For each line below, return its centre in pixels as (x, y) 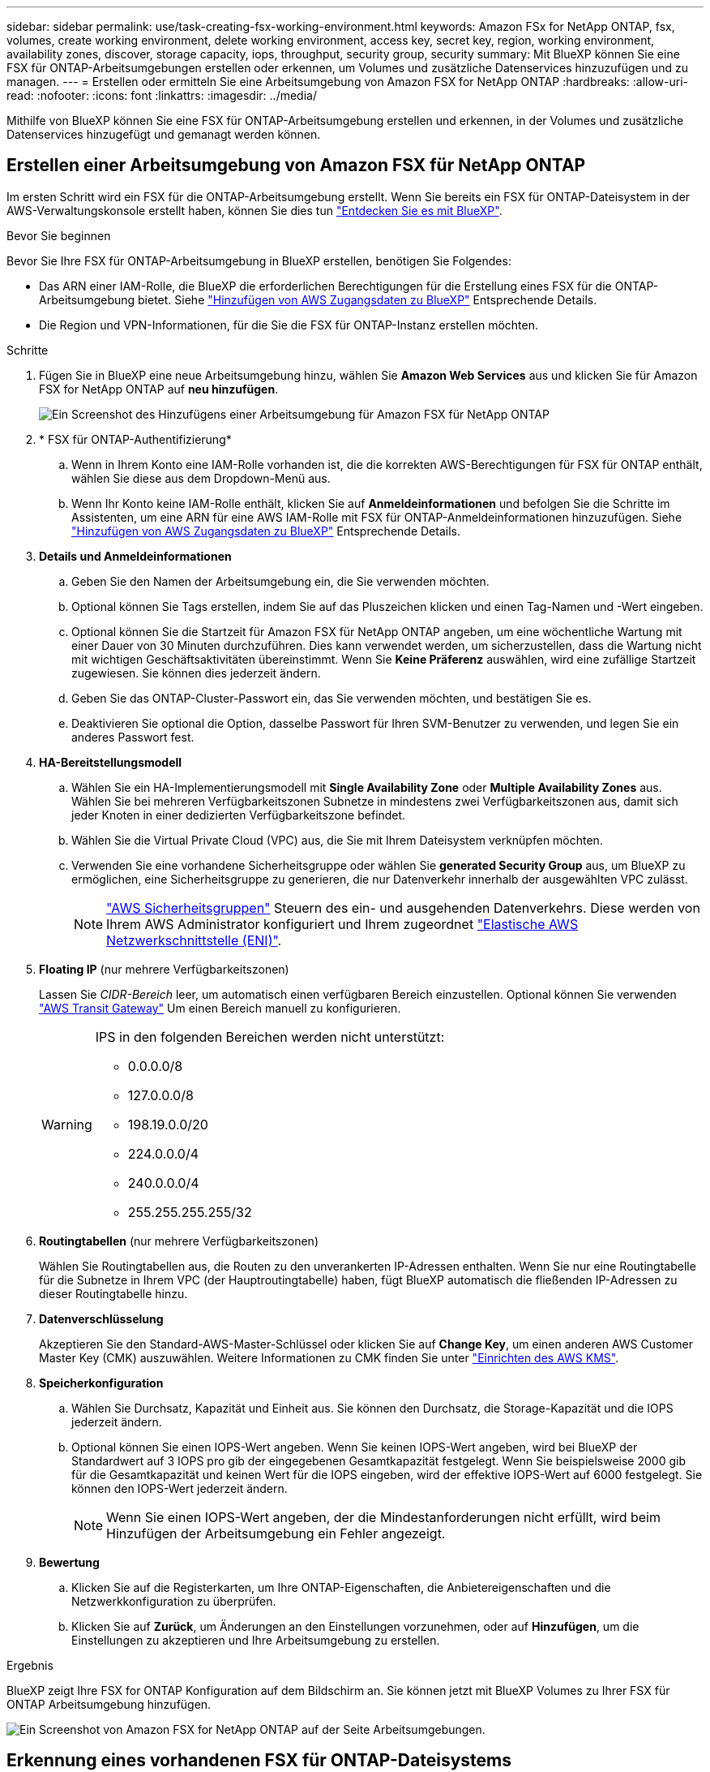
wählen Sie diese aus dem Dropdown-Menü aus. (201, 478)
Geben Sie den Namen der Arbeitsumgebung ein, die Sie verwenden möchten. (280, 581)
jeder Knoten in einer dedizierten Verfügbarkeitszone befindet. (239, 815)
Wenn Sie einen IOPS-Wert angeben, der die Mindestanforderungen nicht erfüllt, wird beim (383, 1517)
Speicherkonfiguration (101, 1383)
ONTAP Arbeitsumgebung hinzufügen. (109, 1704)
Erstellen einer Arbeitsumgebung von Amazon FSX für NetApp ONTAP (296, 166)
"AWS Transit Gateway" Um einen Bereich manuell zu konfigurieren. (220, 1008)
